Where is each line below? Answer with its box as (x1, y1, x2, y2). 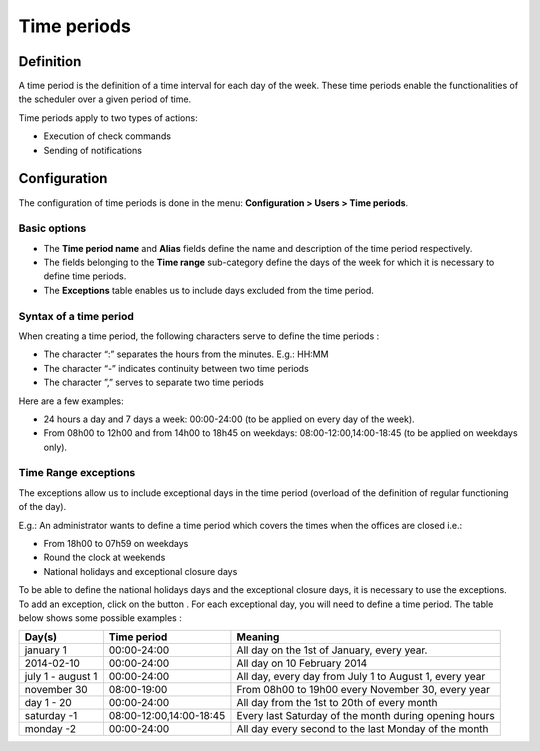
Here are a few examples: (18, 395, 124, 407)
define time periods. (43, 270, 127, 282)
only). (43, 441, 68, 453)
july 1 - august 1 (24, 670, 98, 684)
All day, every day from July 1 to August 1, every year (236, 670, 486, 684)
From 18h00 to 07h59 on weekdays (43, 538, 189, 550)
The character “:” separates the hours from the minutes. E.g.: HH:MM (43, 348, 329, 360)
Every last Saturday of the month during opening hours (236, 709, 495, 723)
